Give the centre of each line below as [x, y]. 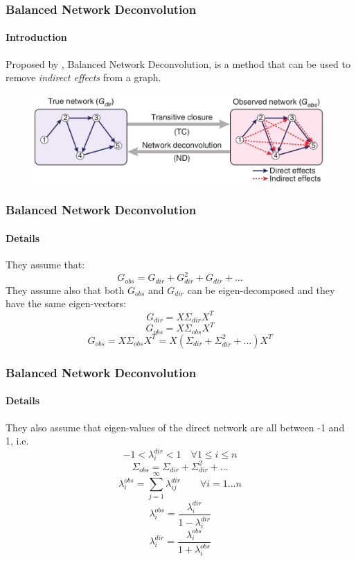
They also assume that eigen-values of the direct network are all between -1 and [175, 427]
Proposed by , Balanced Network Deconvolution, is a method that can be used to [178, 63]
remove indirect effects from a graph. [83, 77]
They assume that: [45, 264]
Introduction [36, 37]
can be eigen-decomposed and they [261, 290]
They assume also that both [65, 290]
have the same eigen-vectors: [66, 303]
